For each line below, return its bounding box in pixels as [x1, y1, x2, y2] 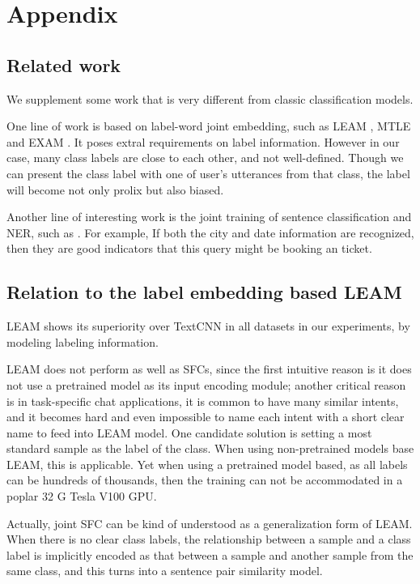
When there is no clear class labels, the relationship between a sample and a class [6, 531, 411, 548]
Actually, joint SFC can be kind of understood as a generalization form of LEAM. [6, 514, 413, 531]
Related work [6, 52, 121, 77]
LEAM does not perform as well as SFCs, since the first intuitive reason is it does [6, 360, 412, 377]
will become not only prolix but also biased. [6, 181, 224, 198]
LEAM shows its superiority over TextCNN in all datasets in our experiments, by [6, 318, 410, 335]
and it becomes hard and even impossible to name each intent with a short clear [6, 408, 405, 425]
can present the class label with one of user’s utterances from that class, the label [6, 164, 410, 181]
